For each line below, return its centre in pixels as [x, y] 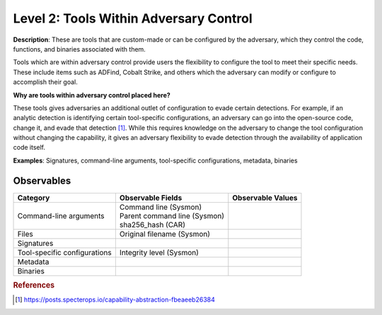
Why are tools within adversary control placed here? [92, 95]
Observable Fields [151, 198]
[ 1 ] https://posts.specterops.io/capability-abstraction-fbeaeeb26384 [115, 299]
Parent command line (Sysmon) [172, 215]
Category [34, 198]
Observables [42, 180]
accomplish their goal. [45, 82]
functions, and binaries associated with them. [80, 49]
